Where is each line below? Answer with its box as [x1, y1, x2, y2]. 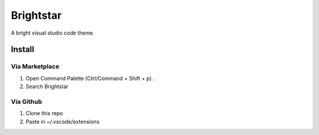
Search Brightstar [25, 83, 69, 90]
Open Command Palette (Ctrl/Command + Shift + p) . [25, 75, 155, 82]
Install [11, 45, 35, 55]
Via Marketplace [11, 62, 60, 70]
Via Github [11, 97, 43, 106]
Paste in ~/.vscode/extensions [25, 118, 100, 125]
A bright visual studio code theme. [11, 29, 95, 36]
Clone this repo [25, 110, 63, 117]
